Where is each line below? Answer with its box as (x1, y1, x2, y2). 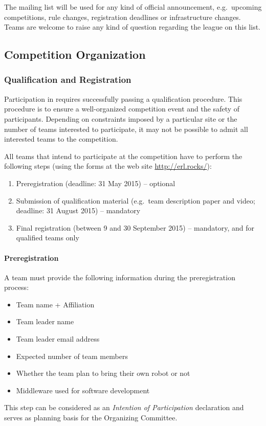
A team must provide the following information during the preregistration (4, 272, 235, 282)
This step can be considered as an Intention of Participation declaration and (4, 402, 244, 413)
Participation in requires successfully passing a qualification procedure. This (4, 93, 242, 104)
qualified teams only (16, 232, 79, 243)
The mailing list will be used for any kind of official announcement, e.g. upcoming (4, 2, 262, 12)
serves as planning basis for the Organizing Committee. (4, 412, 178, 423)
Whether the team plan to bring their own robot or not (16, 368, 190, 378)
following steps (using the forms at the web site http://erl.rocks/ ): (4, 161, 212, 171)
